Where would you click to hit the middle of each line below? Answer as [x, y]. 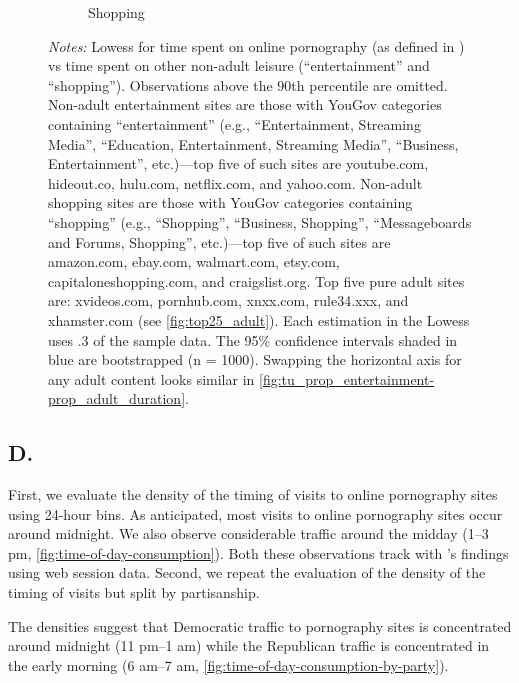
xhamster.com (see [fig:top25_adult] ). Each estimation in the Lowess [259, 319]
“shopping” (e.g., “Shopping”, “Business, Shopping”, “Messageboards [260, 221]
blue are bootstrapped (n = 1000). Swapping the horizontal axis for [255, 359]
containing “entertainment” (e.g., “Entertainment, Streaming [234, 123]
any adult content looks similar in [151, 378]
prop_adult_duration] [117, 398]
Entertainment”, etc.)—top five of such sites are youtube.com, [238, 163]
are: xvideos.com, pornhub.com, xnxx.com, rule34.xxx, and [228, 300]
